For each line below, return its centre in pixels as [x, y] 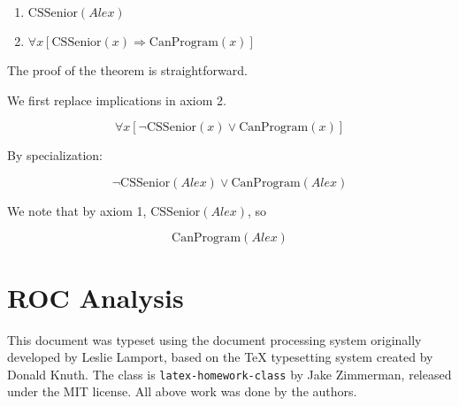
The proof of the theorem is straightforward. [127, 70]
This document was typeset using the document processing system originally [214, 339]
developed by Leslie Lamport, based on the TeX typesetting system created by [220, 357]
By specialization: [55, 155]
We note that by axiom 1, [77, 210]
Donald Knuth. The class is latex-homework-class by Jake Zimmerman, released [229, 374]
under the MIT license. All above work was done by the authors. [182, 391]
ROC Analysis [96, 297]
